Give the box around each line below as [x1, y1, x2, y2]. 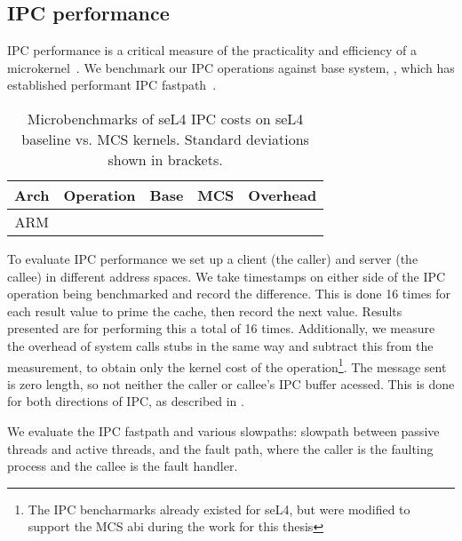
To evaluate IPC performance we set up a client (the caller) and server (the [7, 249, 418, 267]
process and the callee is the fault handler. [7, 457, 238, 475]
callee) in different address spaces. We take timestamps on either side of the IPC [7, 267, 446, 285]
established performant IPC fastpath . [7, 76, 217, 94]
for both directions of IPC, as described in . [7, 392, 244, 410]
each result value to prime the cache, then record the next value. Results [7, 301, 402, 320]
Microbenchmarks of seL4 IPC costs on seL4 [27, 107, 304, 129]
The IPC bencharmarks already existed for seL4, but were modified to [28, 499, 410, 518]
